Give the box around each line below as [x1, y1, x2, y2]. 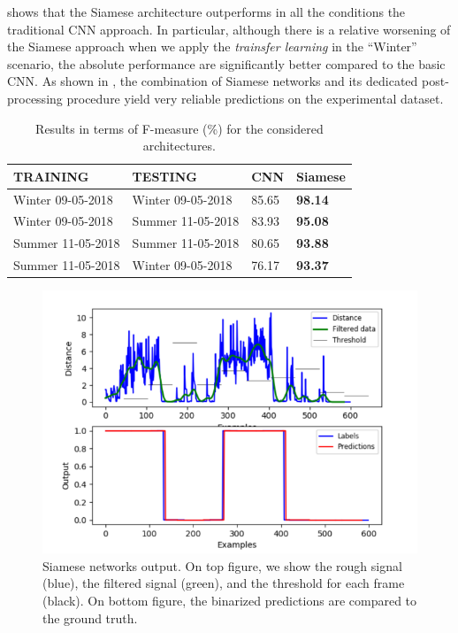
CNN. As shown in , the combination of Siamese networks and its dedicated [7, 72, 418, 90]
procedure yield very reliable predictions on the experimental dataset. [66, 89, 444, 107]
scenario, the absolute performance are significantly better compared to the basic [7, 54, 446, 73]
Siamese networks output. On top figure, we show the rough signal [42, 556, 402, 575]
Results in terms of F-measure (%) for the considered [35, 119, 324, 137]
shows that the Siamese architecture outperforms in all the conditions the [7, 3, 406, 20]
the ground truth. [42, 608, 138, 627]
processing [7, 89, 63, 107]
